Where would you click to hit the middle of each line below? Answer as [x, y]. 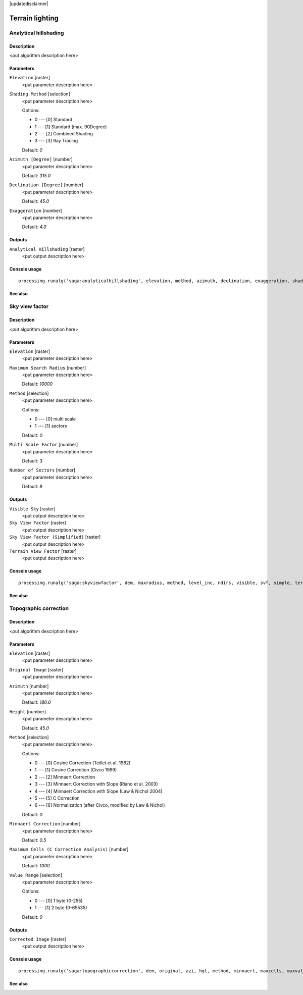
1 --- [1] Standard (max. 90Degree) [71, 127]
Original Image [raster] [36, 669]
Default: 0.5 [34, 840]
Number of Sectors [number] [42, 470]
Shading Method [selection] [40, 94]
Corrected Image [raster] [38, 939]
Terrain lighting [34, 18]
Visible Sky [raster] [32, 509]
